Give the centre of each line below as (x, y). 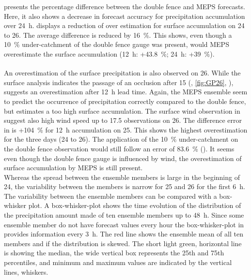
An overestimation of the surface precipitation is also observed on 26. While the (122, 73)
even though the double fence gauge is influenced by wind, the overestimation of (123, 158)
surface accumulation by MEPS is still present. (73, 168)
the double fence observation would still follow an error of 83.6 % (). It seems (119, 148)
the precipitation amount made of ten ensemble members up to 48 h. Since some (124, 215)
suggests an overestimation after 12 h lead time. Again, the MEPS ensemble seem (126, 92)
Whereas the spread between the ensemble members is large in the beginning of (122, 177)
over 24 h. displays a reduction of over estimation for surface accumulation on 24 (124, 25)
